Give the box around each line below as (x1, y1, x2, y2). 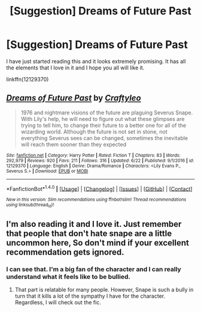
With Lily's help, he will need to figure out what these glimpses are (20, 115, 185, 122)
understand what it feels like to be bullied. (6, 272, 130, 281)
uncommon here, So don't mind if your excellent (6, 238, 190, 248)
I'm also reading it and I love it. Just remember (6, 219, 182, 229)
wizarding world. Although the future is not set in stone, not (20, 128, 167, 135)
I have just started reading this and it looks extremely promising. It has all (6, 57, 186, 65)
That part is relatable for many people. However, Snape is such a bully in (14, 286, 194, 293)
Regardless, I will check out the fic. (14, 299, 102, 306)
